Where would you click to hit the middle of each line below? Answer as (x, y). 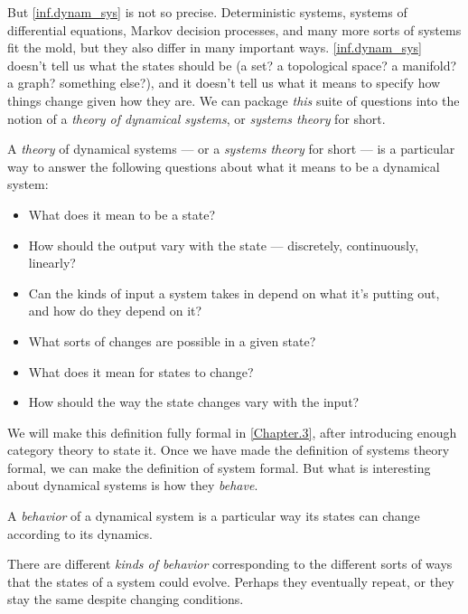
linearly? (52, 263)
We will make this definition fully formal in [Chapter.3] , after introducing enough (232, 432)
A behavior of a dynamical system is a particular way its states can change (214, 516)
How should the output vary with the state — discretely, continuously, (224, 245)
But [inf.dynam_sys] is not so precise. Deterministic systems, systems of (207, 12)
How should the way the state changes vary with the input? (194, 402)
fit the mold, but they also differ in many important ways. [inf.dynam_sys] (215, 47)
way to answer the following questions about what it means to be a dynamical (224, 166)
